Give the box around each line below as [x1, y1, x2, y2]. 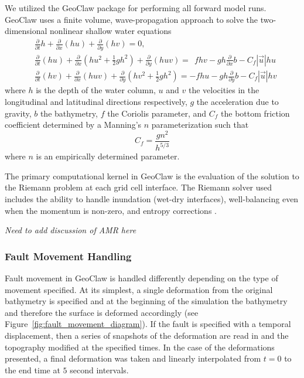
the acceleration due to [196, 95, 279, 107]
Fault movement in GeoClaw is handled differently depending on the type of [5, 271, 278, 284]
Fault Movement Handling [5, 248, 132, 263]
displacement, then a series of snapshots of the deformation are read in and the [5, 329, 289, 341]
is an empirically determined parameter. [36, 150, 180, 162]
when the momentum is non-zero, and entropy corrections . [5, 204, 217, 216]
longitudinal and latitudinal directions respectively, [5, 95, 187, 107]
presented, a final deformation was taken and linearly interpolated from [5, 352, 261, 365]
